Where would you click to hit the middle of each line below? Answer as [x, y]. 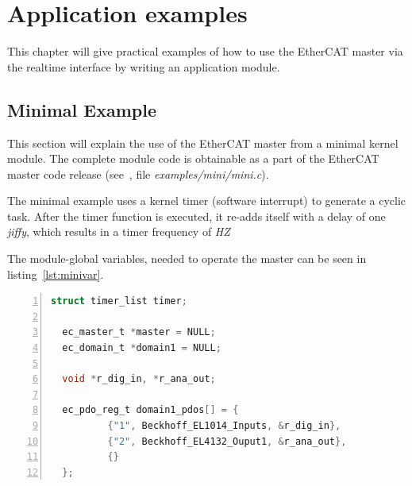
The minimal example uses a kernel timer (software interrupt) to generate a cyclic [207, 201]
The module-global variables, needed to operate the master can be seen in [187, 258]
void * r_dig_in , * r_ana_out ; [139, 379]
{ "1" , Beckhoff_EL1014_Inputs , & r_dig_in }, [224, 426]
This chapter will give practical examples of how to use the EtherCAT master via [205, 51]
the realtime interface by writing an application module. [144, 66]
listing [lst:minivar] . [56, 274]
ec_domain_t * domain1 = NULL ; [142, 348]
